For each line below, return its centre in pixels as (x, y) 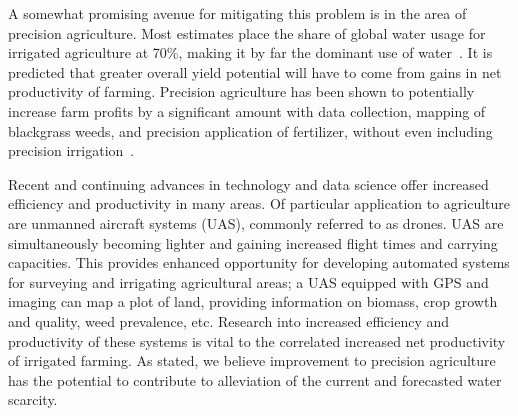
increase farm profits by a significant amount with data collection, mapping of (247, 110)
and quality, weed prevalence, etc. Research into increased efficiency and (229, 320)
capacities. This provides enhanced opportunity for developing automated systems (259, 262)
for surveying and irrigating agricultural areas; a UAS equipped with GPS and (248, 281)
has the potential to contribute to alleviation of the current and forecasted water (255, 379)
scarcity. (33, 399)
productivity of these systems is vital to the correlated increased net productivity (257, 340)
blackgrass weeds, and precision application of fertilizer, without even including (250, 130)
